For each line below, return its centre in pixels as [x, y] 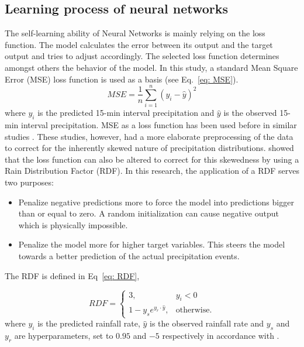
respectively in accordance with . [221, 336]
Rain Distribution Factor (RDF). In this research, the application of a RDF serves [152, 171]
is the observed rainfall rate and [207, 323]
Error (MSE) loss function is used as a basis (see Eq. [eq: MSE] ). [122, 79]
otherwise [193, 310]
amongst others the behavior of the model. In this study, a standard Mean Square [151, 67]
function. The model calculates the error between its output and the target [139, 44]
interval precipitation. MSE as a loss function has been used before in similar [159, 125]
